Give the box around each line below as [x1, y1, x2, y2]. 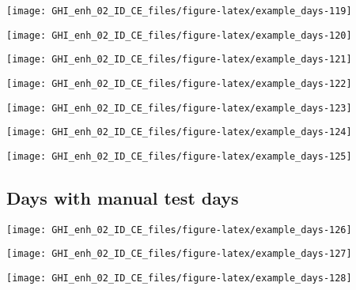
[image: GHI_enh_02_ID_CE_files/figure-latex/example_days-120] [6, 29, 352, 41]
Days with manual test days [6, 185, 239, 209]
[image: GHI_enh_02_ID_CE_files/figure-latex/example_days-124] [6, 126, 352, 138]
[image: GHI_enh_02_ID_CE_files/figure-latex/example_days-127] [6, 248, 352, 260]
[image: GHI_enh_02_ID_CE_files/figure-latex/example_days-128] [6, 273, 352, 284]
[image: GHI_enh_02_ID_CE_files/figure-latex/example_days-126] [6, 224, 352, 235]
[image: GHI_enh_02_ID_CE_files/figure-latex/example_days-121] [6, 54, 352, 66]
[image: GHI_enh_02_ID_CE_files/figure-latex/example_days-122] [6, 77, 352, 89]
